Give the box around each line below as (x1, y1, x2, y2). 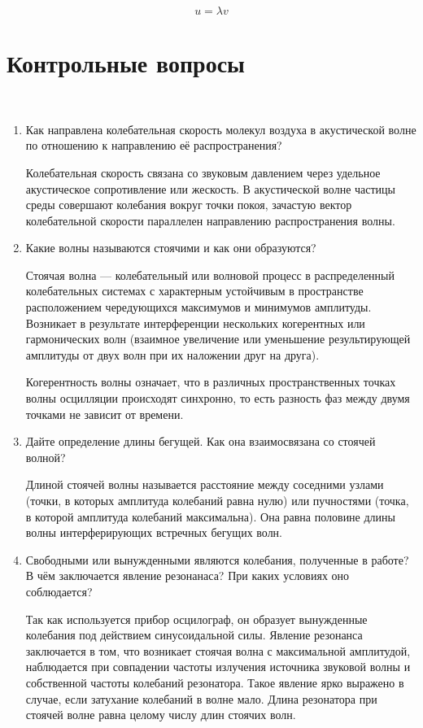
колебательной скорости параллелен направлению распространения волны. (25, 211, 395, 229)
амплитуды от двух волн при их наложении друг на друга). (25, 346, 320, 363)
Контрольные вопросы (7, 46, 245, 80)
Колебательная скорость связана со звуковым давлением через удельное (25, 163, 381, 181)
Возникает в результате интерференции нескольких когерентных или (25, 314, 365, 331)
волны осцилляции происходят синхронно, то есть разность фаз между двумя (25, 390, 410, 407)
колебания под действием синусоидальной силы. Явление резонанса (25, 626, 363, 643)
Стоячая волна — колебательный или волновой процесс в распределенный (25, 266, 395, 283)
